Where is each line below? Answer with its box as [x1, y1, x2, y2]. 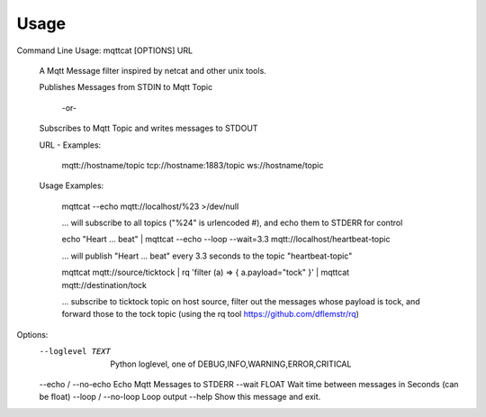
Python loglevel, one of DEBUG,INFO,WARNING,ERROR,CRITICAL [110, 358, 352, 369]
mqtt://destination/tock [61, 279, 148, 290]
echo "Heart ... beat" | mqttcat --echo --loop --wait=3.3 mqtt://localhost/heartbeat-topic [61, 234, 391, 245]
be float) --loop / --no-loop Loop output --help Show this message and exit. [39, 392, 321, 403]
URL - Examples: [39, 140, 102, 150]
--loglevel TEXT [39, 347, 112, 357]
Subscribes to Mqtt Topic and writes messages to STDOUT [39, 122, 258, 134]
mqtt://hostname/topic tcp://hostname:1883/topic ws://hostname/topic [61, 159, 324, 170]
